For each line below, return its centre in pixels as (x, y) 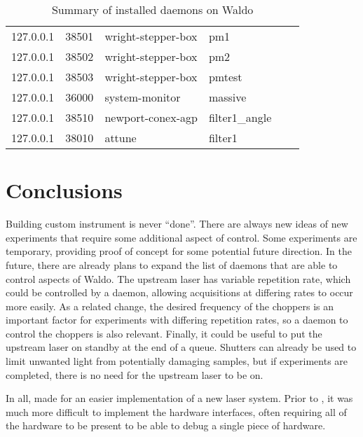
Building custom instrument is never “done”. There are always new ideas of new (177, 224)
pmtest (225, 77)
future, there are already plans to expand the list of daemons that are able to (172, 264)
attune (121, 138)
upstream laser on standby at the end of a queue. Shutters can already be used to (181, 347)
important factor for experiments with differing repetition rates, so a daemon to (177, 320)
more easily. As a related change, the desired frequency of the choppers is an (170, 306)
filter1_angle (240, 117)
